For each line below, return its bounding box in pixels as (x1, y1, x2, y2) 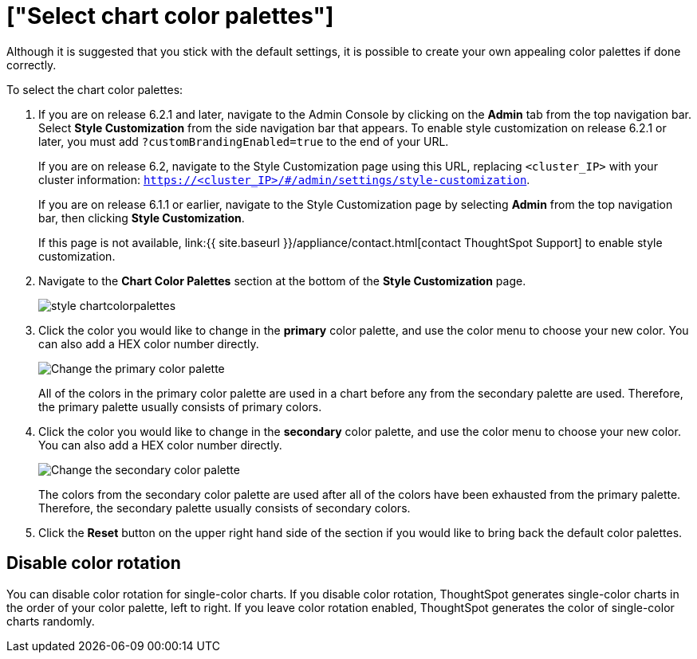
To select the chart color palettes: (6, 82, 183, 96)
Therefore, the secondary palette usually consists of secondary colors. (38, 500, 411, 515)
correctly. (6, 57, 57, 72)
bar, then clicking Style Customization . (38, 210, 245, 225)
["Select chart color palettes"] (6, 2, 334, 29)
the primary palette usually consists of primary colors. (38, 399, 322, 414)
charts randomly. (6, 614, 95, 628)
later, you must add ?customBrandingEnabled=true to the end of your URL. (38, 134, 449, 148)
